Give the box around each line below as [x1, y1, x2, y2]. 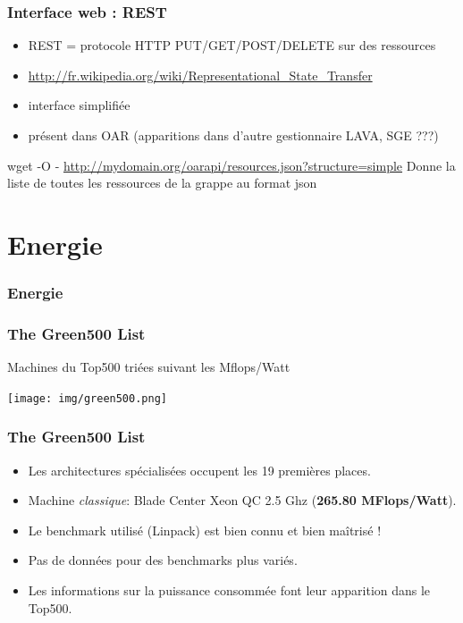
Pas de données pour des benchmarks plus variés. [28, 551, 298, 569]
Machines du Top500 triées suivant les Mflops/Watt [7, 358, 290, 376]
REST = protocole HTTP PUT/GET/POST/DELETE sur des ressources [28, 36, 436, 55]
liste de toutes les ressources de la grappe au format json [7, 173, 317, 192]
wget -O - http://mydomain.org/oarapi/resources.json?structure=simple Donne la [7, 156, 456, 174]
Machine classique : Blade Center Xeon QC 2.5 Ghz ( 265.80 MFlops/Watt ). [28, 491, 457, 509]
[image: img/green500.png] [7, 391, 167, 405]
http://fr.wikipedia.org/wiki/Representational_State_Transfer [28, 65, 373, 84]
